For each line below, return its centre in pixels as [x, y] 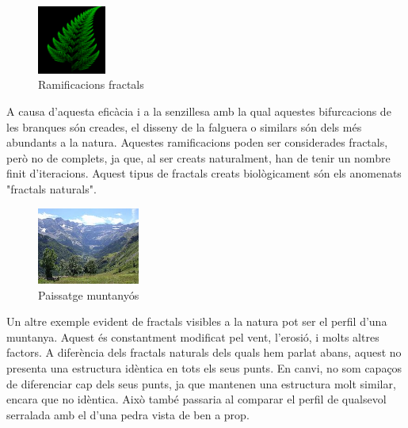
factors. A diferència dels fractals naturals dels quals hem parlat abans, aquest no [204, 352]
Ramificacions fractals [91, 84]
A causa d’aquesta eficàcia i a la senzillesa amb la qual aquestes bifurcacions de [199, 111]
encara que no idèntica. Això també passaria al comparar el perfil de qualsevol [196, 399]
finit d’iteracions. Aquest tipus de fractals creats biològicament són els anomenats [204, 173]
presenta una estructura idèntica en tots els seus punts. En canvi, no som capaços [204, 367]
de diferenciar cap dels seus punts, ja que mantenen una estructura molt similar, [201, 383]
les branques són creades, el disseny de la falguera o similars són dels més [184, 126]
